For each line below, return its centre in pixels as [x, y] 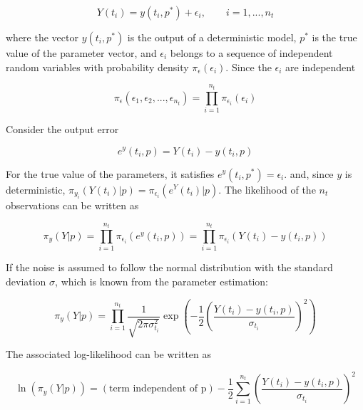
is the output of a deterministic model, [212, 37]
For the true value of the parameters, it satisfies [110, 173]
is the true [334, 37]
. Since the [249, 67]
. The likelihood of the [267, 189]
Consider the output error [62, 128]
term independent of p [158, 389]
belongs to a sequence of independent [251, 53]
